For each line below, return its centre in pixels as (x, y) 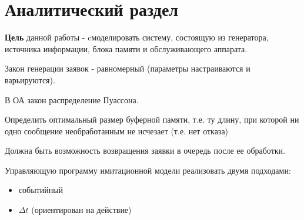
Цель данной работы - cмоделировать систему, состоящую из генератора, (137, 37)
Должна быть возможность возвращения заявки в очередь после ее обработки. (145, 150)
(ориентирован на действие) (81, 210)
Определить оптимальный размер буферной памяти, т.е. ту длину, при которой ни (152, 119)
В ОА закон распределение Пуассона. (72, 99)
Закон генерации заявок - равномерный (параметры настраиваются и (128, 68)
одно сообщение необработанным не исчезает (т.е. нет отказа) (117, 131)
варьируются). (30, 79)
